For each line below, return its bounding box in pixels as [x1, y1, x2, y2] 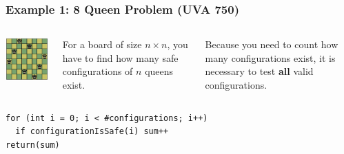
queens [145, 64, 174, 78]
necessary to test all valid [205, 64, 314, 78]
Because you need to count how [205, 37, 338, 52]
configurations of [62, 64, 133, 78]
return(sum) [6, 140, 60, 150]
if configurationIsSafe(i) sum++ [15, 126, 169, 137]
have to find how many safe [62, 50, 179, 65]
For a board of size [62, 37, 142, 52]
